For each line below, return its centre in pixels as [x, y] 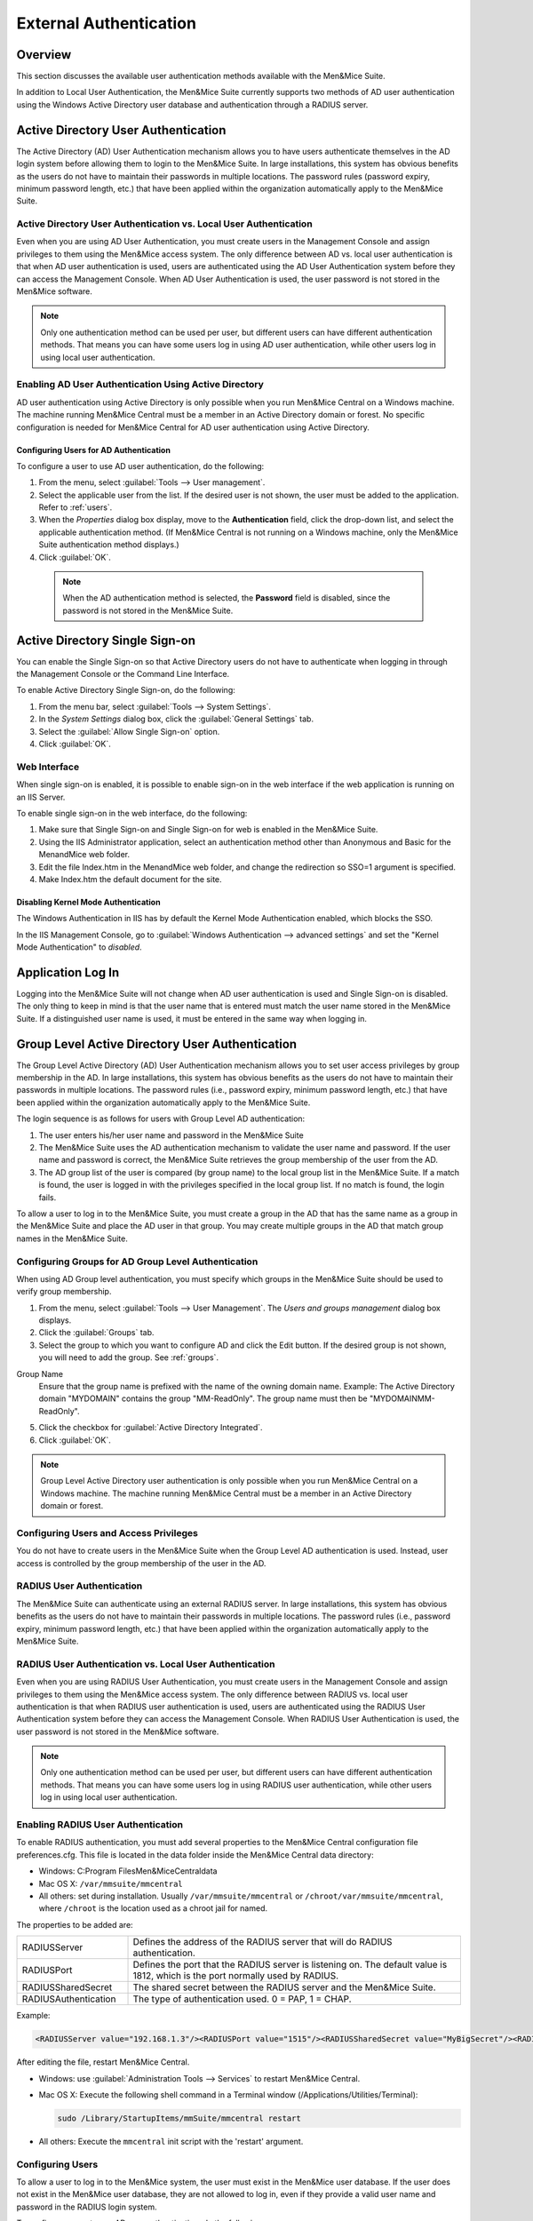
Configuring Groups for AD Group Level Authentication [137, 1262]
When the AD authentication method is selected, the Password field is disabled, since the [227, 598]
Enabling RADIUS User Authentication [100, 1825]
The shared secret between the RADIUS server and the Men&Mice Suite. [284, 1987]
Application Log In [68, 972]
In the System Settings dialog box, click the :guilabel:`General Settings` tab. [176, 719]
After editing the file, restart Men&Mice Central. [103, 2062]
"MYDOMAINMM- [402, 1398]
